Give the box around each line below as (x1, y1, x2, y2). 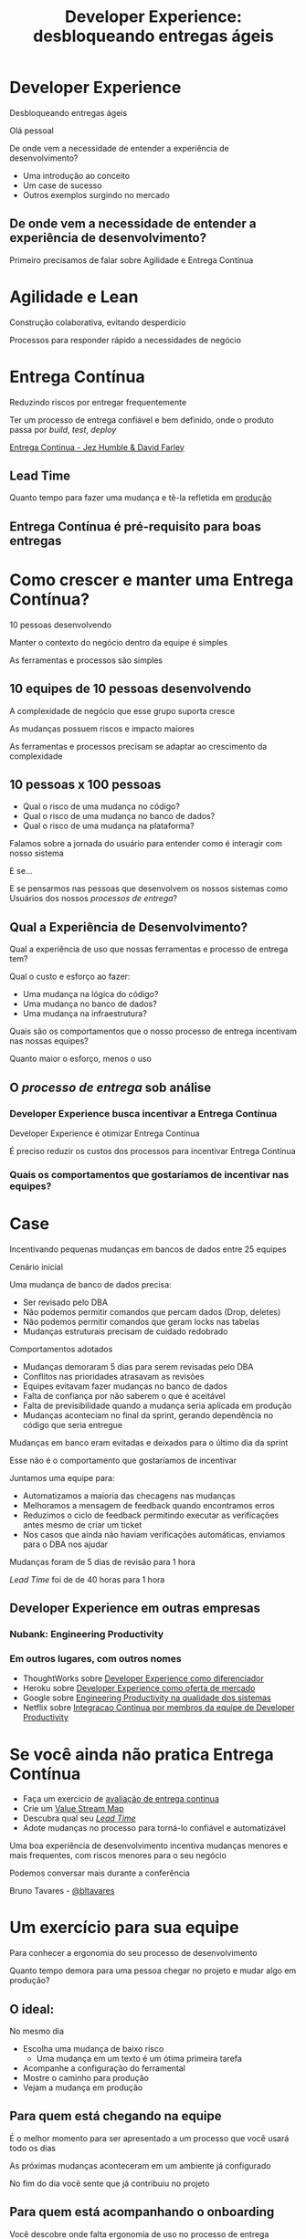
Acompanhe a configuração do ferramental (22, 2063, 185, 2074)
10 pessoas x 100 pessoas (9, 776, 162, 792)
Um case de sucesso (22, 180, 102, 191)
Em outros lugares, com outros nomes (9, 1652, 182, 1665)
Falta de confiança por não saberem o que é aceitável (22, 1390, 226, 1401)
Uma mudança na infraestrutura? (22, 1008, 148, 1019)
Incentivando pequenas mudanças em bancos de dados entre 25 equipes (9, 1244, 287, 1255)
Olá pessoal (9, 125, 55, 136)
